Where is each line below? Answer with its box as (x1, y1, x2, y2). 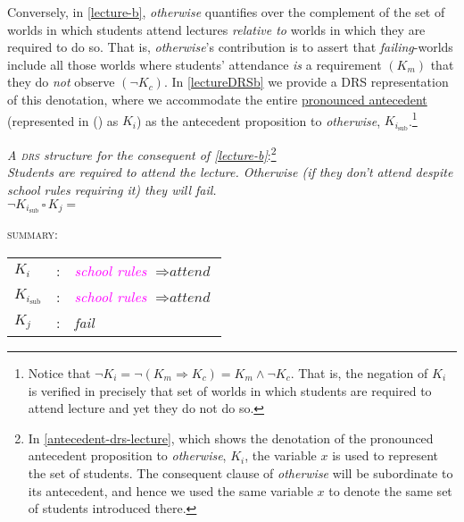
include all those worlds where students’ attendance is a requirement (7, 55, 382, 73)
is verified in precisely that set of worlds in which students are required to (28, 381, 432, 400)
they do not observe (7, 72, 115, 91)
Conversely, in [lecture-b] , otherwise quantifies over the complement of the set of (7, 3, 445, 21)
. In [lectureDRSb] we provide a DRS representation (163, 72, 449, 91)
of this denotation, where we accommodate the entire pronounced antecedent (7, 89, 427, 108)
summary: (7, 224, 58, 243)
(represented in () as (7, 111, 119, 130)
